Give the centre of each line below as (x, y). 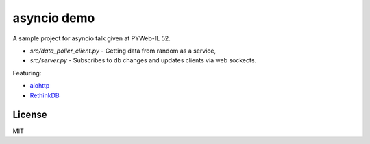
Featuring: (27, 73)
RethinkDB (45, 95)
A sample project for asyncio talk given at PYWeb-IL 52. (91, 38)
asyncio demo (54, 18)
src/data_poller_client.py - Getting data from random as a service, (123, 51)
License (30, 115)
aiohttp (40, 86)
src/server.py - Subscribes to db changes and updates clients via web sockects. (143, 60)
